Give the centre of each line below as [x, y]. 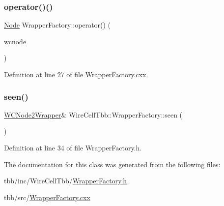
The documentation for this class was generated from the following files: [112, 164]
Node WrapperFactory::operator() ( [57, 25]
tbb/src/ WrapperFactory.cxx [47, 197]
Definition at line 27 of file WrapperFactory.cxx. [76, 74]
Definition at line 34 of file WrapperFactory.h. [73, 147]
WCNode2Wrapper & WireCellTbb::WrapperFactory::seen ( [93, 114]
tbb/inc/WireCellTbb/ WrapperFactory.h [66, 181]
